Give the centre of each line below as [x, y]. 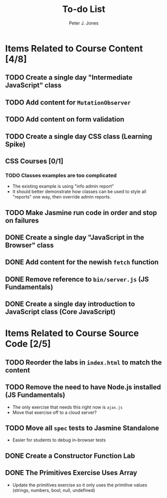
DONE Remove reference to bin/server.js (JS [77, 279]
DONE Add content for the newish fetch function [82, 262]
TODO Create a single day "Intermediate [69, 78]
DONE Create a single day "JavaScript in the [75, 237]
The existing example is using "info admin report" [63, 186]
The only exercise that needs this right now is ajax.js [68, 407]
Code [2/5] [28, 344]
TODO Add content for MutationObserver [68, 102]
